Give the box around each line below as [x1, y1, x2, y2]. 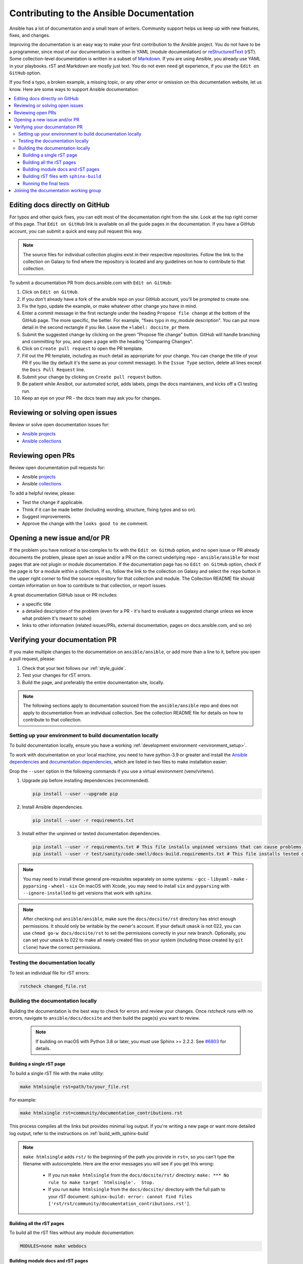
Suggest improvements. [22, 513, 72, 519]
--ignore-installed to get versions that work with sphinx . [23, 890, 153, 896]
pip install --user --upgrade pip [32, 791, 118, 796]
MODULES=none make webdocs [20, 1243, 87, 1249]
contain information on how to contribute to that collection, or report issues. [9, 582, 167, 589]
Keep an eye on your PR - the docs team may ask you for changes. [22, 395, 161, 401]
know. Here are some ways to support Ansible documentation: [9, 86, 139, 92]
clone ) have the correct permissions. [23, 944, 102, 950]
